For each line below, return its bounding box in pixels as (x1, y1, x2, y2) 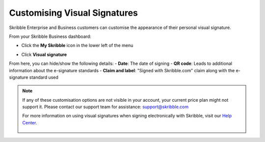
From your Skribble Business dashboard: (9, 33, 92, 39)
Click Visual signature (21, 52, 67, 57)
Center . (22, 119, 37, 125)
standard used (29, 74, 59, 80)
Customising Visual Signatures (9, 7, 138, 18)
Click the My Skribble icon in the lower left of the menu (21, 42, 133, 49)
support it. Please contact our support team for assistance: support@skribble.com (22, 104, 189, 110)
